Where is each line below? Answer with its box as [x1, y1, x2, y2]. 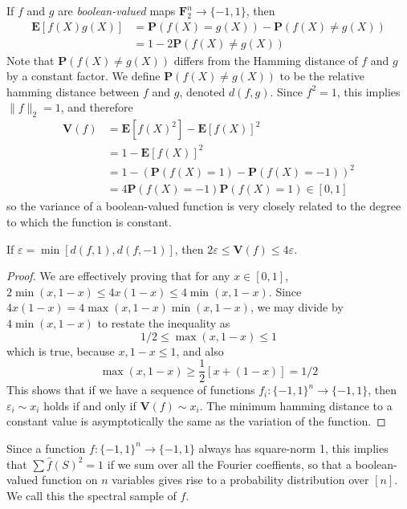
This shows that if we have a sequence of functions [6, 381, 255, 398]
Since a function [6, 439, 86, 456]
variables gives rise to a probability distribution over [112, 471, 369, 488]
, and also [176, 342, 224, 359]
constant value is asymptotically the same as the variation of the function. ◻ [6, 413, 386, 430]
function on [41, 471, 98, 488]
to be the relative [279, 67, 365, 84]
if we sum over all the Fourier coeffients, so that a [107, 455, 352, 472]
